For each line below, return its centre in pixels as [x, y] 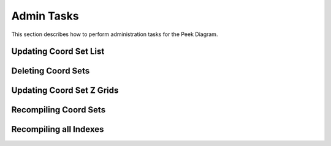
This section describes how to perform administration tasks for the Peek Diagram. [115, 34]
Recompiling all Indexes [58, 129]
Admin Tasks [45, 16]
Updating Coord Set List [58, 52]
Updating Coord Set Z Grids [65, 91]
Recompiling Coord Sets [59, 110]
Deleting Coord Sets [51, 71]
